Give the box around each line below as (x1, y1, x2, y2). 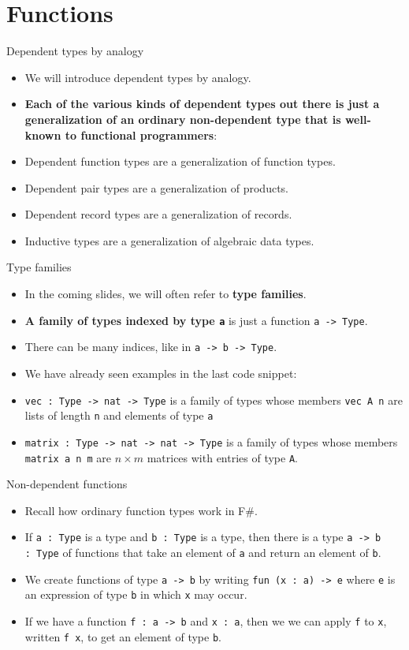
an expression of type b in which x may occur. (24, 586, 247, 603)
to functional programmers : (65, 126, 218, 143)
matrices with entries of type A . (147, 449, 299, 465)
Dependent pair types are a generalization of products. (24, 179, 288, 196)
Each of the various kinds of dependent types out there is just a (24, 95, 380, 112)
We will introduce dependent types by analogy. (24, 69, 251, 85)
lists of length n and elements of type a (24, 407, 214, 424)
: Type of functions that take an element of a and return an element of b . (24, 544, 381, 561)
